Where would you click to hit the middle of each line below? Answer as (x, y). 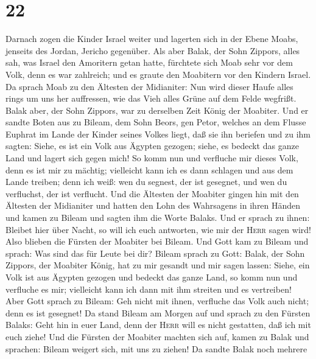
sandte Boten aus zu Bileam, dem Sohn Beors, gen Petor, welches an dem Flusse (156, 122)
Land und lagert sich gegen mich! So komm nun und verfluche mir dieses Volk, (152, 158)
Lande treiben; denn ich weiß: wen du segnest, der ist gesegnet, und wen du (146, 182)
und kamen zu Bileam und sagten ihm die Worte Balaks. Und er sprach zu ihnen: (158, 218)
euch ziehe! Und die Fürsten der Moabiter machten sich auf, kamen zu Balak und (157, 336)
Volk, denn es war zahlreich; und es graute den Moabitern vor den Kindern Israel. (158, 74)
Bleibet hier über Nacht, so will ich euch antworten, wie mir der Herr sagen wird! (158, 229)
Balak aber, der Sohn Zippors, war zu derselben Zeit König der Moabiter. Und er (157, 110)
